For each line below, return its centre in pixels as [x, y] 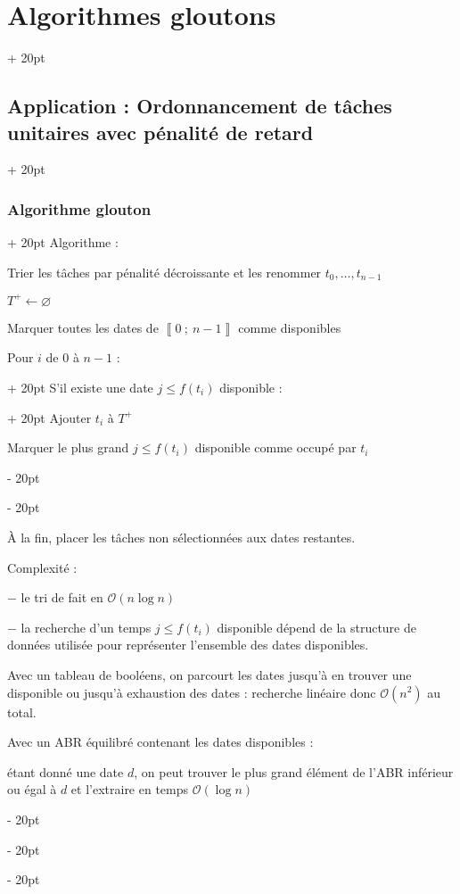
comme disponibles [290, 327]
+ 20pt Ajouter [49, 417]
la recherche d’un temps [86, 627]
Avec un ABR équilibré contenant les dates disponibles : [160, 742]
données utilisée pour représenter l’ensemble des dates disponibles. [188, 645]
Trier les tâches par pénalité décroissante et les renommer [164, 272]
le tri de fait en [62, 597]
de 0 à [62, 357]
